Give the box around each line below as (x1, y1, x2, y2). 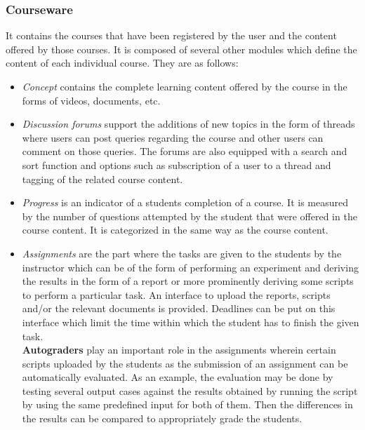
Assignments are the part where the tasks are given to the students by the (22, 246, 342, 260)
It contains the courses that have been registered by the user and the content (6, 28, 337, 43)
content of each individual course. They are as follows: (6, 55, 239, 70)
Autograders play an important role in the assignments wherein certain (22, 342, 336, 357)
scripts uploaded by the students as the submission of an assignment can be (22, 356, 348, 370)
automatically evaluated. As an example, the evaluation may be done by (22, 370, 333, 384)
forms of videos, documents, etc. (22, 93, 161, 107)
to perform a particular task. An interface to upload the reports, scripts (22, 287, 331, 302)
